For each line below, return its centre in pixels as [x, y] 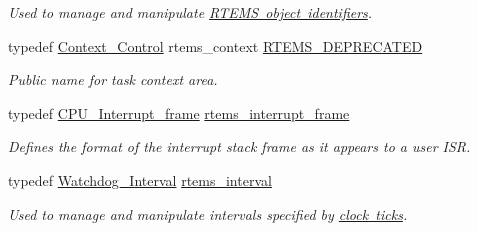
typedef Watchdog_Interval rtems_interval [140, 179]
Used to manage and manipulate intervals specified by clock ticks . [208, 213]
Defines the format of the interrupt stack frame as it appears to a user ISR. [239, 146]
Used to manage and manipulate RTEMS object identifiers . [190, 12]
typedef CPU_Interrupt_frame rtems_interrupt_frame [179, 112]
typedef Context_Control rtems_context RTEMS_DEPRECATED [215, 45]
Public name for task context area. [113, 79]
